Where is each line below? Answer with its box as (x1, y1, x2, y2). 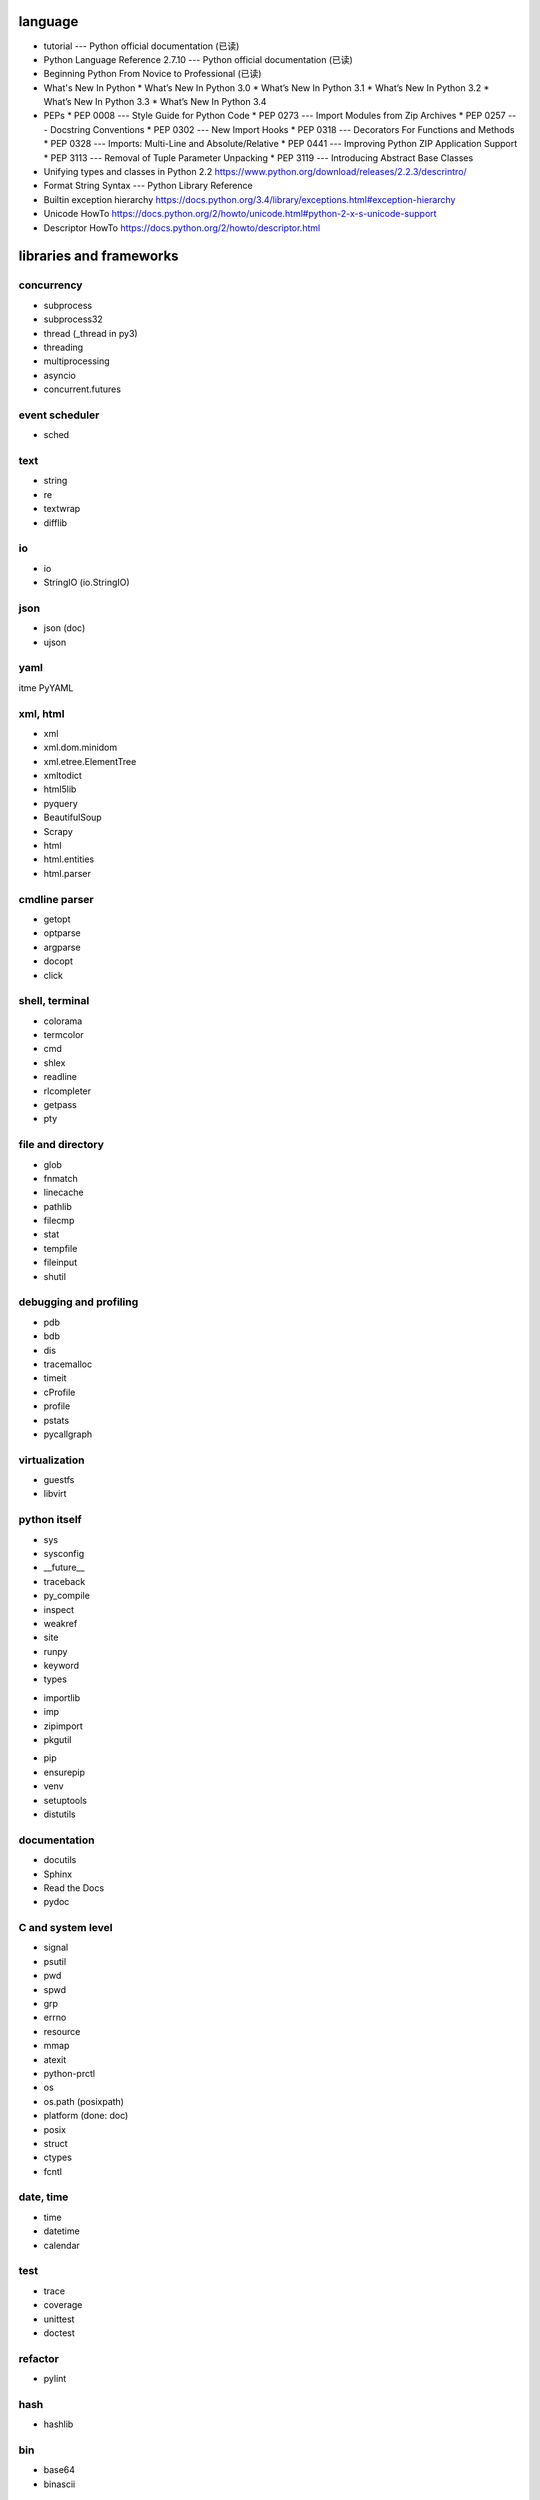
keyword (43, 1660, 80, 1672)
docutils (43, 1854, 77, 1866)
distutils (43, 1808, 76, 1820)
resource (43, 2025, 81, 2037)
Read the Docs (43, 1881, 105, 1894)
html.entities (43, 853, 95, 865)
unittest (43, 2313, 75, 2325)
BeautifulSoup (43, 811, 102, 824)
